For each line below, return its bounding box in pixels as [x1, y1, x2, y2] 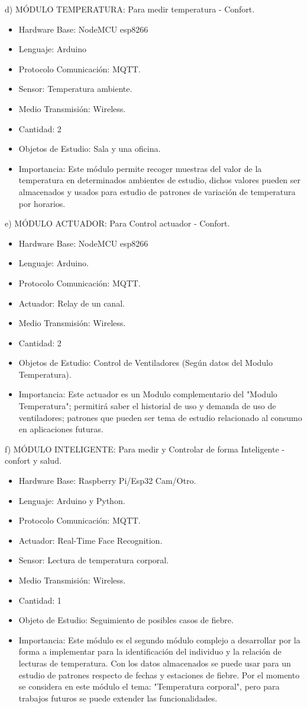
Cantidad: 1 [18, 594, 62, 606]
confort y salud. [5, 454, 62, 467]
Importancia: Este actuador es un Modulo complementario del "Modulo [18, 388, 277, 400]
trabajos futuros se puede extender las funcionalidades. [18, 691, 218, 704]
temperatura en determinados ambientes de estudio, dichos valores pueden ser [18, 174, 301, 186]
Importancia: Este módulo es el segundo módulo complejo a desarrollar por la [18, 633, 300, 646]
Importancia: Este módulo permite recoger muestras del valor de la [18, 162, 262, 174]
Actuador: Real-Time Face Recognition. [18, 534, 163, 546]
